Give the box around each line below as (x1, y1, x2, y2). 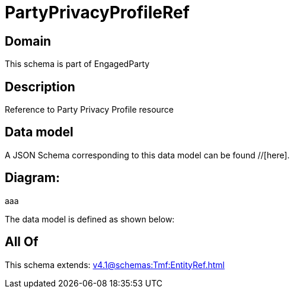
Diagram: (5, 170, 60, 186)
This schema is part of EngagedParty (5, 59, 150, 69)
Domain (5, 33, 52, 49)
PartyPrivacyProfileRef (5, 2, 190, 23)
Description (5, 79, 75, 94)
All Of (5, 234, 39, 250)
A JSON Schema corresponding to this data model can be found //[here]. (5, 149, 290, 160)
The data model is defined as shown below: (5, 214, 175, 224)
